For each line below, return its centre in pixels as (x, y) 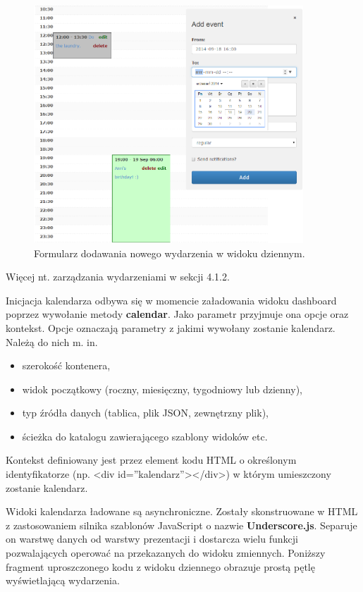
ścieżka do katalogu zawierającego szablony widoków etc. (145, 436)
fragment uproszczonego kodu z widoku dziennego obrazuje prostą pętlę (160, 566)
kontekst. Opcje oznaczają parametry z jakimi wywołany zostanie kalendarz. (171, 327)
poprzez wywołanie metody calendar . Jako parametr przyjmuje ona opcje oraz (177, 314)
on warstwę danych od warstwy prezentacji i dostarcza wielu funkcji (152, 539)
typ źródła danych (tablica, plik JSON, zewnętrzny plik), (145, 413)
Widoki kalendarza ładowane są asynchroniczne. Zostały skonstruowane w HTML (182, 511)
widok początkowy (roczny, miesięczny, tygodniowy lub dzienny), (162, 389)
